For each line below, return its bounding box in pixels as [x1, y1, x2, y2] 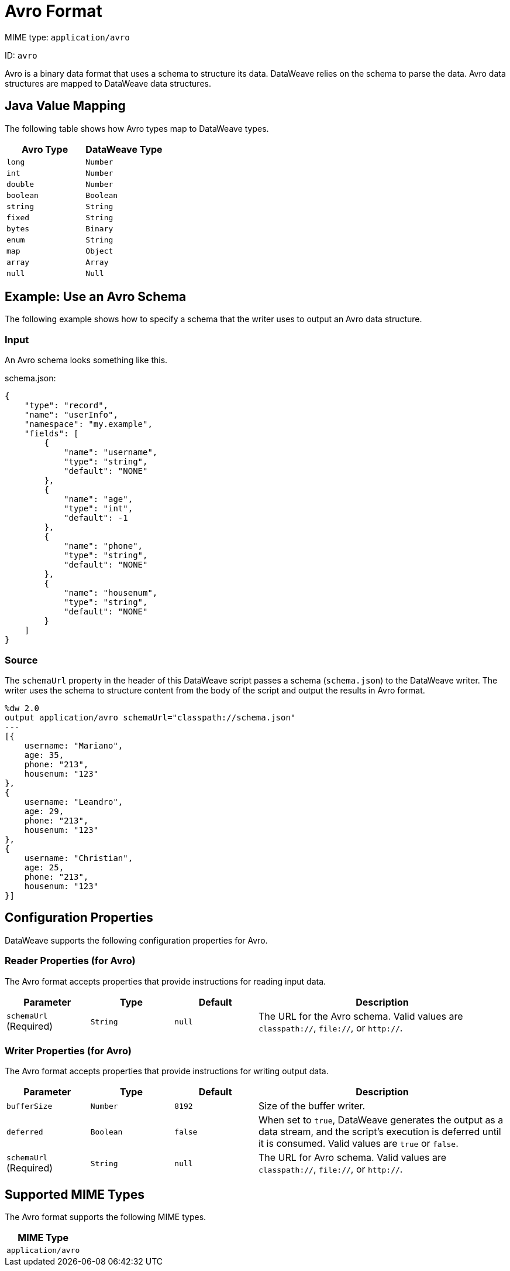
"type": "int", [64, 504, 133, 514]
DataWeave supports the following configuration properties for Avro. [5, 935, 268, 945]
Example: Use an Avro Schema [5, 289, 187, 305]
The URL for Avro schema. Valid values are [258, 1152, 447, 1164]
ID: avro [5, 50, 37, 60]
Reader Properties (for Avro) [5, 955, 136, 967]
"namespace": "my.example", [24, 419, 153, 429]
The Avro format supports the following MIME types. [5, 1212, 206, 1222]
